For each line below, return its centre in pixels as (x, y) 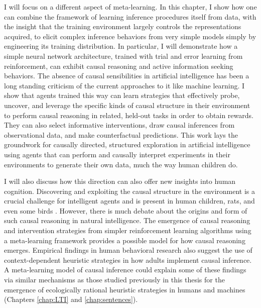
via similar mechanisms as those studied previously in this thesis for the (114, 280)
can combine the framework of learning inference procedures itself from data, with (130, 16)
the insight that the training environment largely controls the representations (123, 26)
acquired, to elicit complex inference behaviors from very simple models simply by (130, 36)
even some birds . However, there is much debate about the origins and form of (126, 210)
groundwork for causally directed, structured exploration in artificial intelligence (127, 144)
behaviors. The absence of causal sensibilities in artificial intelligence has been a (127, 76)
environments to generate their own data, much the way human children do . (121, 164)
